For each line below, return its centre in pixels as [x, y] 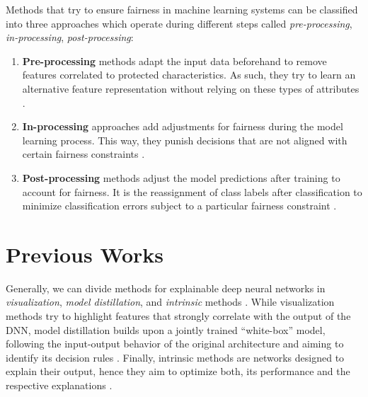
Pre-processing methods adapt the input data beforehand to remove [174, 61]
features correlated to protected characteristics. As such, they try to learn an [189, 75]
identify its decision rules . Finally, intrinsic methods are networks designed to [175, 357]
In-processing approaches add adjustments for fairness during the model [183, 126]
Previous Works [85, 254]
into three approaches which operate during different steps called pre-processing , [179, 23]
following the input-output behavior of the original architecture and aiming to [175, 344]
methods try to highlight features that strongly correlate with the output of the [178, 316]
